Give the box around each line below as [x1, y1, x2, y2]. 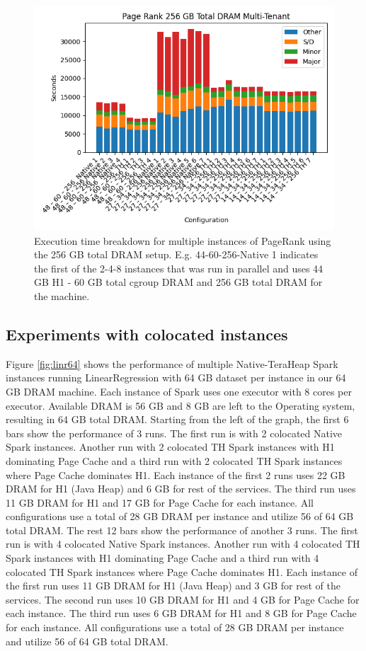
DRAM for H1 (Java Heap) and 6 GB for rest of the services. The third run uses [6, 481, 356, 496]
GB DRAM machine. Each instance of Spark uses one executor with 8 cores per [6, 384, 352, 398]
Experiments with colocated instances [6, 323, 288, 345]
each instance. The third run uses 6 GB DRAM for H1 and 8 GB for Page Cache [6, 606, 357, 621]
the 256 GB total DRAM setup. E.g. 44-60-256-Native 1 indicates [34, 247, 319, 262]
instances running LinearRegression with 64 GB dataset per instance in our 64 [6, 370, 346, 385]
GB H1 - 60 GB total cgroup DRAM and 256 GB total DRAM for [34, 275, 323, 289]
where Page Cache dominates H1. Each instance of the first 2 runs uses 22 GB [6, 467, 345, 482]
